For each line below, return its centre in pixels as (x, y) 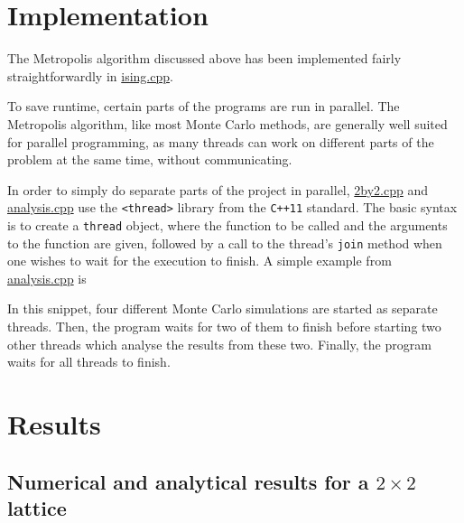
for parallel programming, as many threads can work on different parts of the (221, 141)
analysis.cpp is (47, 278)
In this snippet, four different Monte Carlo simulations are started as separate (223, 308)
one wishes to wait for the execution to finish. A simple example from (200, 261)
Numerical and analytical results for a (188, 481)
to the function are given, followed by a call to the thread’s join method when (225, 243)
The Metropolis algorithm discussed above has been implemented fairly (204, 58)
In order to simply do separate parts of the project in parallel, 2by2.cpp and (218, 189)
